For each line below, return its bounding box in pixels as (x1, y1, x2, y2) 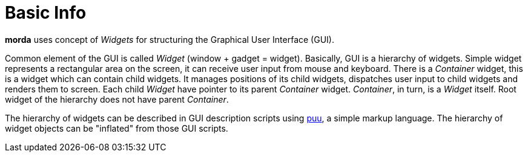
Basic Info (5, 2, 87, 23)
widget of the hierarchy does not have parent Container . (5, 94, 229, 104)
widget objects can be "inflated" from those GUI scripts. (5, 123, 228, 133)
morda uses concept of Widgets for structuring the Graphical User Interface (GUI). (5, 34, 334, 45)
